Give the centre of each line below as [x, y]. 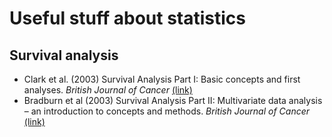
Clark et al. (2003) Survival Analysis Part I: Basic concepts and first [162, 79]
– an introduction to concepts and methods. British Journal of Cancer [167, 111]
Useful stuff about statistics [128, 18]
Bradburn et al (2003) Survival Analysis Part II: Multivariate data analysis [173, 100]
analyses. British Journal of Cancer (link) [108, 90]
